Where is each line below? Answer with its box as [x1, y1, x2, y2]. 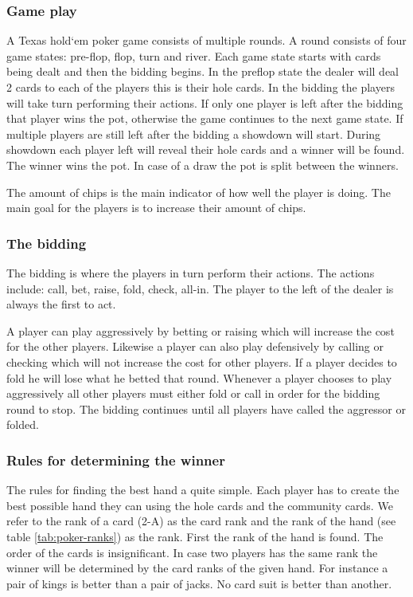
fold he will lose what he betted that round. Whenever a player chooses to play [6, 369, 392, 386]
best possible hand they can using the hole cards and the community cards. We [6, 497, 393, 513]
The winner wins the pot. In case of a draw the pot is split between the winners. [6, 156, 399, 173]
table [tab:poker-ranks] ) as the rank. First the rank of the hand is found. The [6, 528, 384, 544]
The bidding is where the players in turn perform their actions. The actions [6, 264, 375, 281]
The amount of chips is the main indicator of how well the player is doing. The [6, 183, 391, 200]
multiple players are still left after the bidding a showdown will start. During [6, 125, 381, 142]
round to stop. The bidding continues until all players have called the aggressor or [6, 400, 406, 417]
